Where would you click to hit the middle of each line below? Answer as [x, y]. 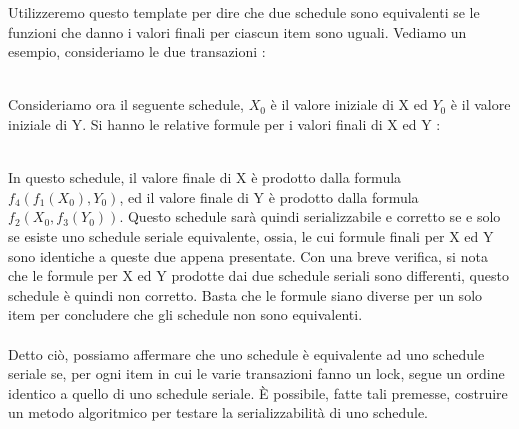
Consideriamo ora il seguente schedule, [126, 104]
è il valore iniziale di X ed [349, 104]
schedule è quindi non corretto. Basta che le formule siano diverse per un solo [245, 294]
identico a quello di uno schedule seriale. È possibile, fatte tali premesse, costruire [258, 392]
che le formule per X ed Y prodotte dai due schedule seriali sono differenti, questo [258, 275]
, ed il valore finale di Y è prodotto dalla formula [269, 196]
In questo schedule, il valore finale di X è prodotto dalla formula [205, 177]
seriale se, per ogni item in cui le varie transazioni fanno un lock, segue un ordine [256, 373]
